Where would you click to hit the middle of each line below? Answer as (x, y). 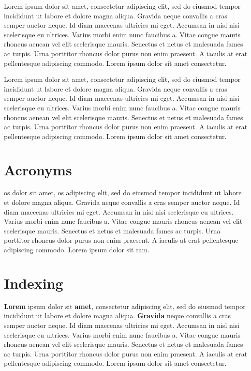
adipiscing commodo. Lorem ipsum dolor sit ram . (77, 249)
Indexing (34, 283)
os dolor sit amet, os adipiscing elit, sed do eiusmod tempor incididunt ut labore (123, 193)
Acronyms (38, 169)
